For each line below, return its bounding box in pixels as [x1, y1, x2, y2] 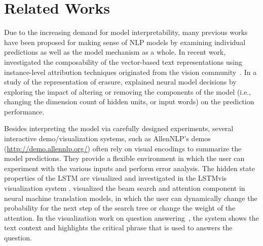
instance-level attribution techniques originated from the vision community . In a [4, 66, 257, 77]
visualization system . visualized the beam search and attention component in [4, 183, 245, 193]
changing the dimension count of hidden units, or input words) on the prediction [4, 96, 254, 107]
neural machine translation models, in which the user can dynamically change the [4, 192, 257, 203]
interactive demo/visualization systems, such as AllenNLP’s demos [4, 133, 211, 144]
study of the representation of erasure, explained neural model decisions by [4, 76, 237, 87]
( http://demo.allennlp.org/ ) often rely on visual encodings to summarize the [4, 143, 242, 153]
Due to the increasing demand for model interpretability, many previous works [4, 27, 248, 37]
